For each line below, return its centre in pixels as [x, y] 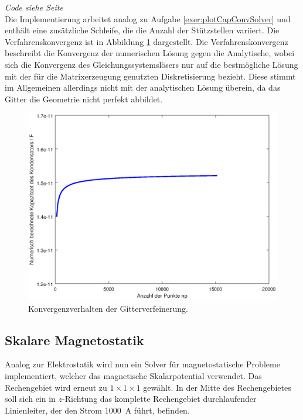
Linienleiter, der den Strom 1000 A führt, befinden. [97, 410]
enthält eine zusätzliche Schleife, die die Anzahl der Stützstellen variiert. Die [142, 30]
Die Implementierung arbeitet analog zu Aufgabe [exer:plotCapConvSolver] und [148, 18]
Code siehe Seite [34, 7]
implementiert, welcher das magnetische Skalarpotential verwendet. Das [133, 375]
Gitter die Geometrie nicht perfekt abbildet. [84, 99]
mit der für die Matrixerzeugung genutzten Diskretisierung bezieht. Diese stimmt [150, 76]
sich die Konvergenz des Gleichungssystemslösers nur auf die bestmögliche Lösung [151, 64]
